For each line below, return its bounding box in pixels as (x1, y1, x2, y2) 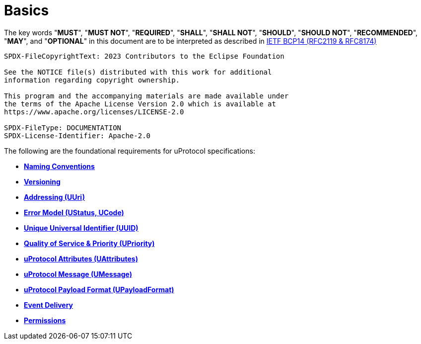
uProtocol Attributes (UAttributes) (24, 254, 138, 263)
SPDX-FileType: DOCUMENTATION (4, 123, 122, 132)
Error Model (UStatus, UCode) (24, 208, 124, 217)
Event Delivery (24, 300, 73, 309)
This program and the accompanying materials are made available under (4, 91, 289, 100)
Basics (4, 2, 49, 19)
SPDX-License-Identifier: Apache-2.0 (4, 131, 151, 140)
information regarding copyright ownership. (4, 76, 180, 84)
